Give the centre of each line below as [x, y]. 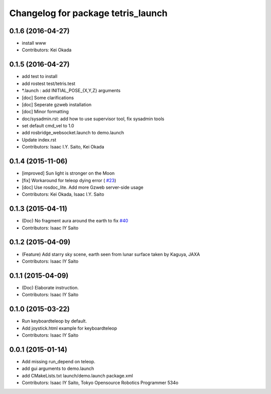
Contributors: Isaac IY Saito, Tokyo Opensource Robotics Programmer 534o [100, 383]
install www [34, 43]
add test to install [40, 76]
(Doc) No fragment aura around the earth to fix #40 [75, 221]
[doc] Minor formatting [45, 112]
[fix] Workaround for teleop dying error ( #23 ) [69, 180]
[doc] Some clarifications [48, 98]
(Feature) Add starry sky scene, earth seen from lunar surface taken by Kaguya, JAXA [111, 254]
